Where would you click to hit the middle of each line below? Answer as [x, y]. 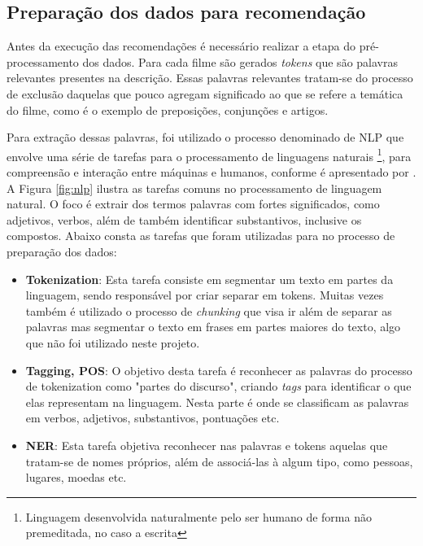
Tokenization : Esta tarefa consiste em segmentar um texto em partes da [209, 279]
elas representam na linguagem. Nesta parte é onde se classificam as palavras [217, 402]
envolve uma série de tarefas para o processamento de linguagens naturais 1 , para [209, 155]
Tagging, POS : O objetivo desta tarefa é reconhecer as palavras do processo [219, 370]
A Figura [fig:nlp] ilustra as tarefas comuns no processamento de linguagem [194, 188]
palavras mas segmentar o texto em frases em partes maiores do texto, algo [213, 327]
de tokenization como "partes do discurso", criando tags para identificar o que [218, 386]
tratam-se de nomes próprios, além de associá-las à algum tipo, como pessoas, [219, 461]
